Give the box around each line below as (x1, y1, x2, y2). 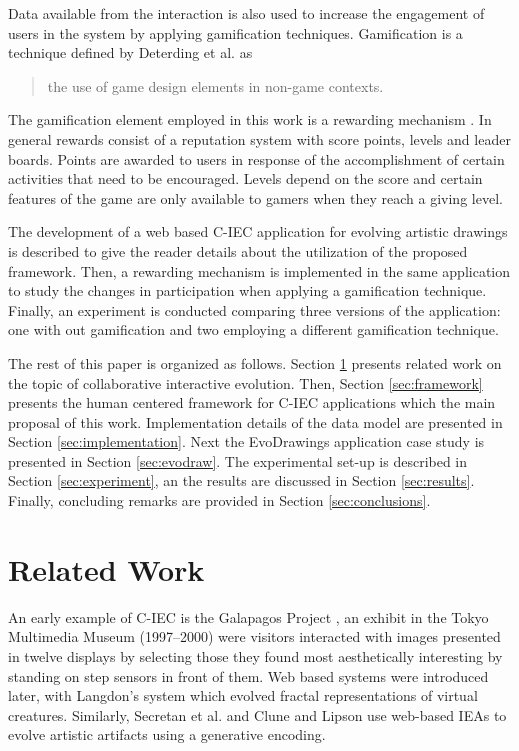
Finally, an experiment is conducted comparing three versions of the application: (8, 299, 501, 320)
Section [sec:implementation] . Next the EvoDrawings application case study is (8, 431, 485, 452)
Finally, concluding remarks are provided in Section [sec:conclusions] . (8, 490, 431, 511)
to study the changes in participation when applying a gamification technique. (8, 280, 487, 301)
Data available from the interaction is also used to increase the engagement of (8, 3, 485, 23)
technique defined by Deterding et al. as (8, 42, 253, 63)
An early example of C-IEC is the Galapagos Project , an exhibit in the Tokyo (8, 606, 489, 627)
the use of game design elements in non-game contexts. (47, 75, 384, 96)
